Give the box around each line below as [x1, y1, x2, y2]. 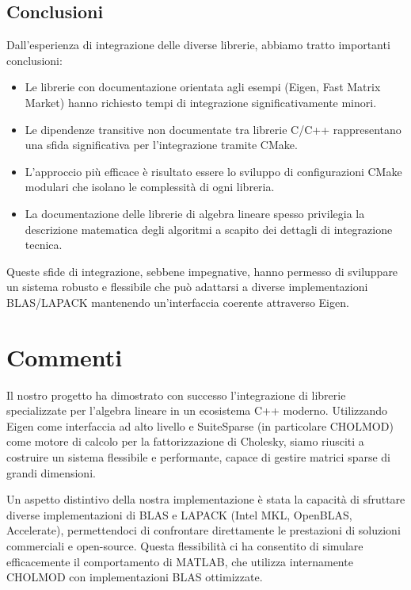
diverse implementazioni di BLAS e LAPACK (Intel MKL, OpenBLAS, [6, 506, 352, 523]
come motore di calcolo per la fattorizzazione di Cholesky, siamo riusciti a [6, 433, 364, 450]
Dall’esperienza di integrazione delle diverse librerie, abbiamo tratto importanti [6, 36, 390, 53]
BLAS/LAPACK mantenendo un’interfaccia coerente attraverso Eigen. [6, 293, 349, 310]
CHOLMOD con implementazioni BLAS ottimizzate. [6, 569, 263, 585]
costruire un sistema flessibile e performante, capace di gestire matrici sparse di [6, 449, 391, 465]
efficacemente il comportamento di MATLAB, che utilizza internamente [6, 553, 353, 569]
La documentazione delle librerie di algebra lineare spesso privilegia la [25, 205, 365, 221]
